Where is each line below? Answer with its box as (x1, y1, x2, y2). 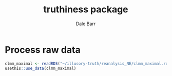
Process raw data (5, 44, 81, 55)
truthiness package (43, 4, 129, 15)
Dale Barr (75, 21, 96, 27)
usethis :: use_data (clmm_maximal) (5, 66, 77, 71)
